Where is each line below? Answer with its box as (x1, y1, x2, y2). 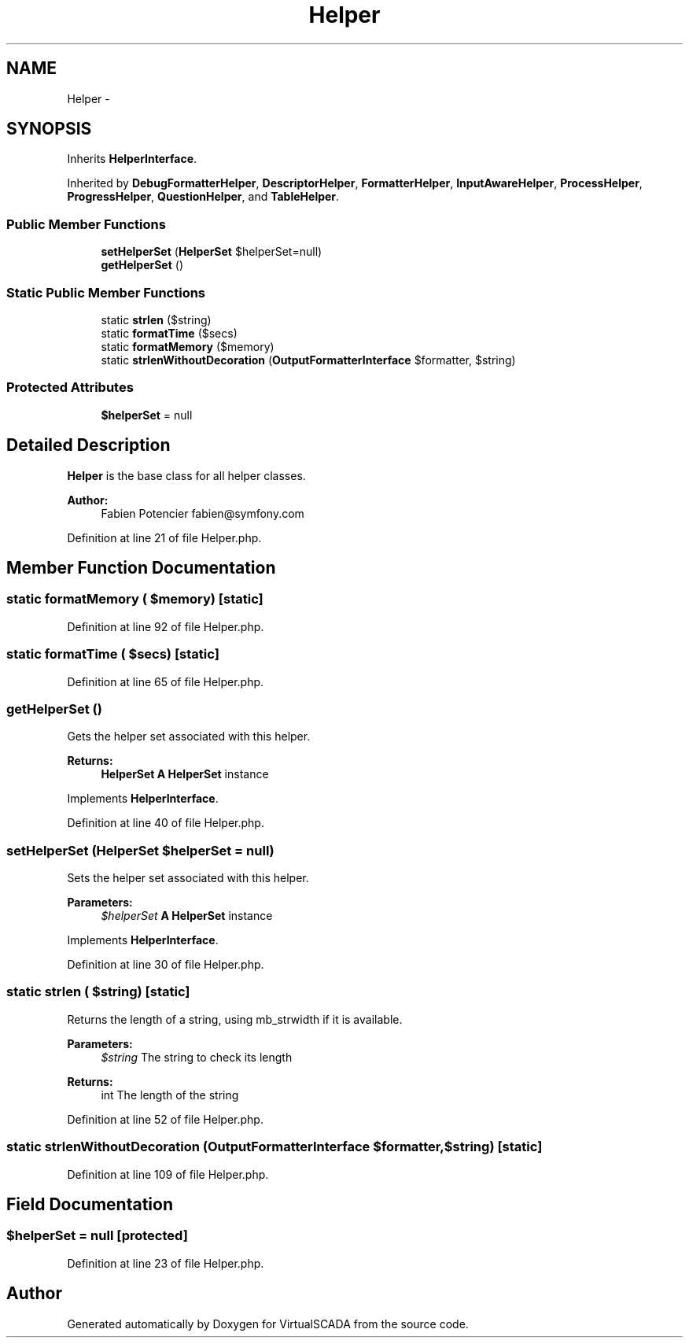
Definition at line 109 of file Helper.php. (67, 1167, 269, 1181)
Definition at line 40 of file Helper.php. (67, 816, 264, 830)
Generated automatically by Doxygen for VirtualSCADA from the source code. (67, 1316, 469, 1331)
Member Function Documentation (6, 557, 276, 578)
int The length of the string (101, 1087, 239, 1102)
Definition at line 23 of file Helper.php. (67, 1256, 264, 1270)
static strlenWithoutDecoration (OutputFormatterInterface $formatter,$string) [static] (6, 1139, 543, 1155)
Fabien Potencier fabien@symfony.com (101, 506, 304, 520)
